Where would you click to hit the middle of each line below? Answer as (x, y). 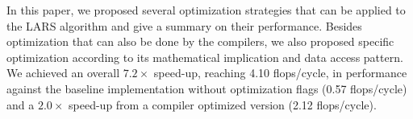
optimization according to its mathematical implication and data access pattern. (205, 57)
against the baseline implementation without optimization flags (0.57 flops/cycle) (207, 88)
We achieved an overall (63, 73)
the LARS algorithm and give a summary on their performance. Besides (184, 25)
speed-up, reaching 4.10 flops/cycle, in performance (280, 73)
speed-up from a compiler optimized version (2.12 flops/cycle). (223, 104)
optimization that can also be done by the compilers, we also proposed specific (200, 41)
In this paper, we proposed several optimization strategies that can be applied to (206, 10)
